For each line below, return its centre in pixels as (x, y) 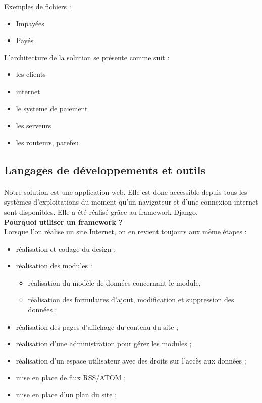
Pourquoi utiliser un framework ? (63, 221)
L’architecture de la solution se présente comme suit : (87, 57)
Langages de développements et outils (105, 169)
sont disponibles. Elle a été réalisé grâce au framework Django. (101, 211)
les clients (31, 74)
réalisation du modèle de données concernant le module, (114, 282)
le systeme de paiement (52, 108)
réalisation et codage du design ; (66, 248)
